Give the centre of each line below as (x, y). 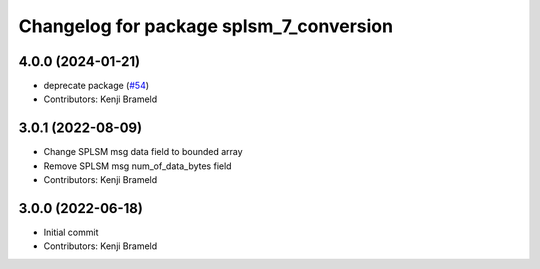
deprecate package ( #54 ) (96, 86)
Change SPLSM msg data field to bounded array (143, 152)
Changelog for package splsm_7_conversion (206, 26)
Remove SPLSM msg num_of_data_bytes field (137, 166)
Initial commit (71, 232)
